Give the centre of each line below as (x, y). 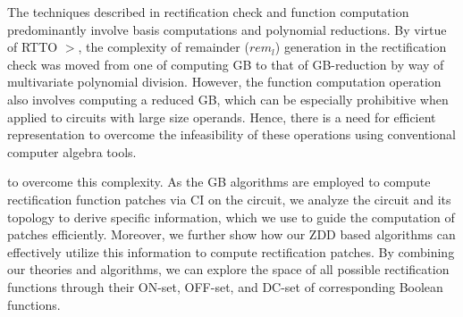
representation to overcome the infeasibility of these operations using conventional (231, 134)
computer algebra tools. (72, 151)
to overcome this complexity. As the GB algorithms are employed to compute (219, 182)
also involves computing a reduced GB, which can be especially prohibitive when (228, 99)
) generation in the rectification (361, 47)
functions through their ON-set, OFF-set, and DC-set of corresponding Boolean (225, 286)
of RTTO (33, 47)
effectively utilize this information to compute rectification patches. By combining (231, 251)
